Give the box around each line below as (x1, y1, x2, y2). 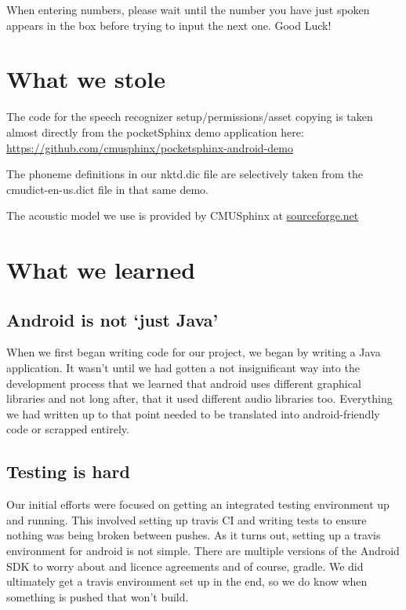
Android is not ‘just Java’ (6, 307, 219, 331)
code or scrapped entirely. (6, 421, 129, 437)
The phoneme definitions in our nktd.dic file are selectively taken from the (6, 166, 363, 182)
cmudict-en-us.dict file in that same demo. (6, 181, 208, 197)
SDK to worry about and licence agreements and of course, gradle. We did (6, 557, 364, 574)
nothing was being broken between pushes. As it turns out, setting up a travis (6, 527, 381, 543)
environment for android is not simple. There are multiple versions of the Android (6, 542, 400, 558)
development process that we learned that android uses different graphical (6, 374, 361, 391)
